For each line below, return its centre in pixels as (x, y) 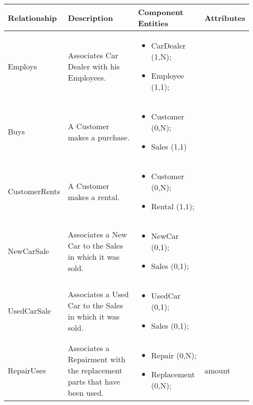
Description (90, 17)
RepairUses (27, 370)
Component (161, 12)
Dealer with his (94, 66)
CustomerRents (34, 191)
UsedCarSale (29, 311)
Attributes (225, 17)
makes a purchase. (99, 137)
